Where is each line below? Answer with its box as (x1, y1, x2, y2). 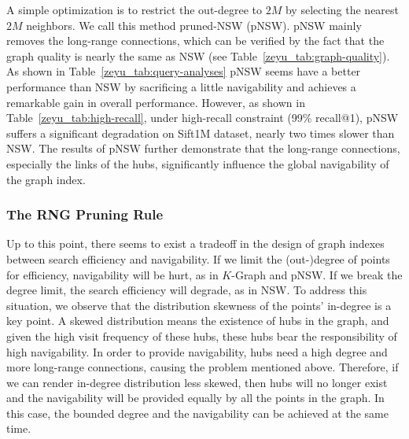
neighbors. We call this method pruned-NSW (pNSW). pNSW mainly (26, 17, 362, 33)
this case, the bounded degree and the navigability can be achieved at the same (6, 404, 389, 421)
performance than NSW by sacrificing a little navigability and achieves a (6, 78, 356, 94)
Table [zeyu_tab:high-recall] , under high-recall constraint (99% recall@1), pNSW (6, 109, 399, 126)
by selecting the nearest (285, 2, 400, 17)
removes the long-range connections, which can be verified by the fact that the (6, 32, 385, 49)
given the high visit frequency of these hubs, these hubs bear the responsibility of (6, 327, 397, 344)
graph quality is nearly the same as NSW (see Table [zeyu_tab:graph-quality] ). (6, 47, 390, 64)
